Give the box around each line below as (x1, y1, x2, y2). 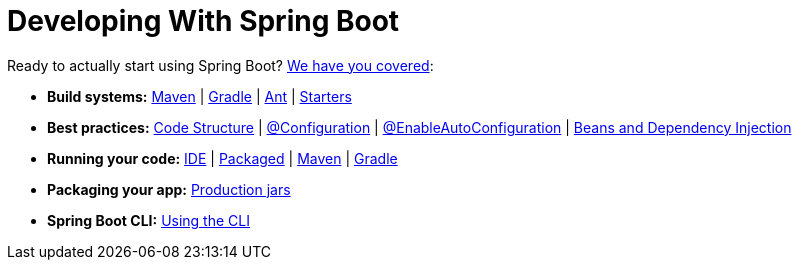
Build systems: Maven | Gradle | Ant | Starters (47, 87, 352, 105)
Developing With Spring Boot (7, 4, 400, 38)
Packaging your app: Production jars (47, 180, 291, 198)
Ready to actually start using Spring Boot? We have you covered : (7, 56, 434, 74)
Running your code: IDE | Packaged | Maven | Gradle (47, 149, 398, 167)
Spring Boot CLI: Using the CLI (47, 211, 250, 229)
